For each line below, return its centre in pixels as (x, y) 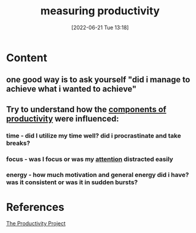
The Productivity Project (36, 223)
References (35, 207)
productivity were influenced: (63, 118)
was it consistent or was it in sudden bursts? (72, 182)
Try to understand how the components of (86, 109)
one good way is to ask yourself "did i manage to (98, 80)
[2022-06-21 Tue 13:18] (100, 27)
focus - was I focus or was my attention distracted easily (90, 159)
